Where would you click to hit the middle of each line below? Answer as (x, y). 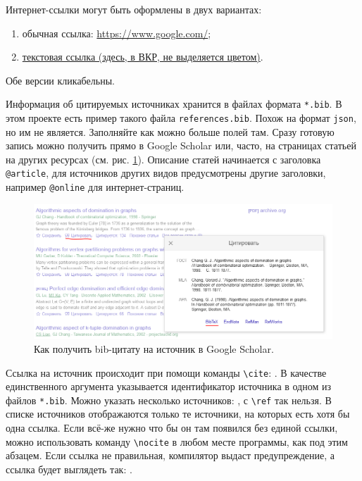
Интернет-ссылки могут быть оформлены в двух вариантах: (134, 9)
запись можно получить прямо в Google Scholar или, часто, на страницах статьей (181, 145)
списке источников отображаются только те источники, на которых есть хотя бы (178, 414)
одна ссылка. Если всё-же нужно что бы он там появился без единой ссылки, (172, 428)
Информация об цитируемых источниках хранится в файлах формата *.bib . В (174, 104)
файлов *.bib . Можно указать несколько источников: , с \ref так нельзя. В (169, 400)
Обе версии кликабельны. (60, 80)
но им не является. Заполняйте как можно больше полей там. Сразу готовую (170, 131)
